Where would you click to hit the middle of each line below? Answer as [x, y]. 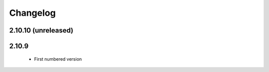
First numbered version [58, 59]
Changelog [32, 13]
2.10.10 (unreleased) [41, 30]
